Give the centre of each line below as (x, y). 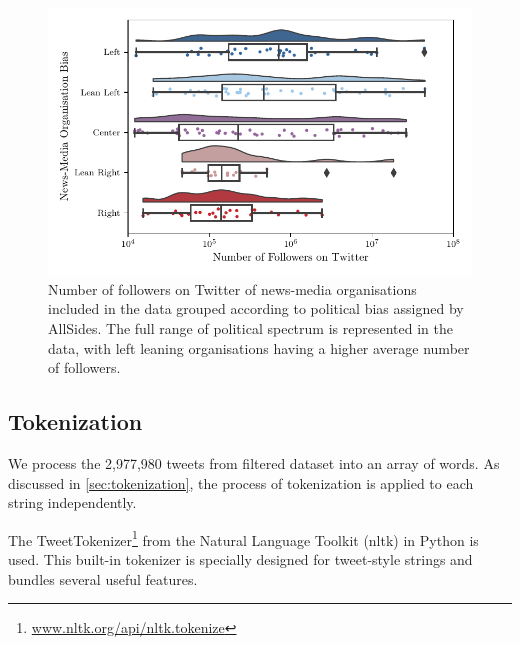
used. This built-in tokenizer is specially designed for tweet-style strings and (240, 558)
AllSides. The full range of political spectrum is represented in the (250, 327)
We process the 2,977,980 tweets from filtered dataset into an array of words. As (254, 462)
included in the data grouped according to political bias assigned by (256, 308)
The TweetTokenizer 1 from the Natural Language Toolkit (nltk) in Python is (243, 538)
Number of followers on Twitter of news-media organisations (232, 288)
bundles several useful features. (103, 578)
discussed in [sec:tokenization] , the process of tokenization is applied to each (241, 482)
